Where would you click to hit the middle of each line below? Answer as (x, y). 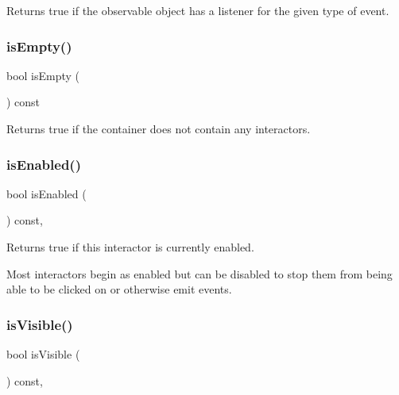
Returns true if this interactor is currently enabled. (130, 247)
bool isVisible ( (43, 354)
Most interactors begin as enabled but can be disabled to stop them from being (199, 273)
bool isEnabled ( (46, 193)
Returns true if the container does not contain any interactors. (159, 128)
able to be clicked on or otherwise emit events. (119, 289)
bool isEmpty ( (43, 75)
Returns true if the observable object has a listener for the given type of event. (198, 10)
